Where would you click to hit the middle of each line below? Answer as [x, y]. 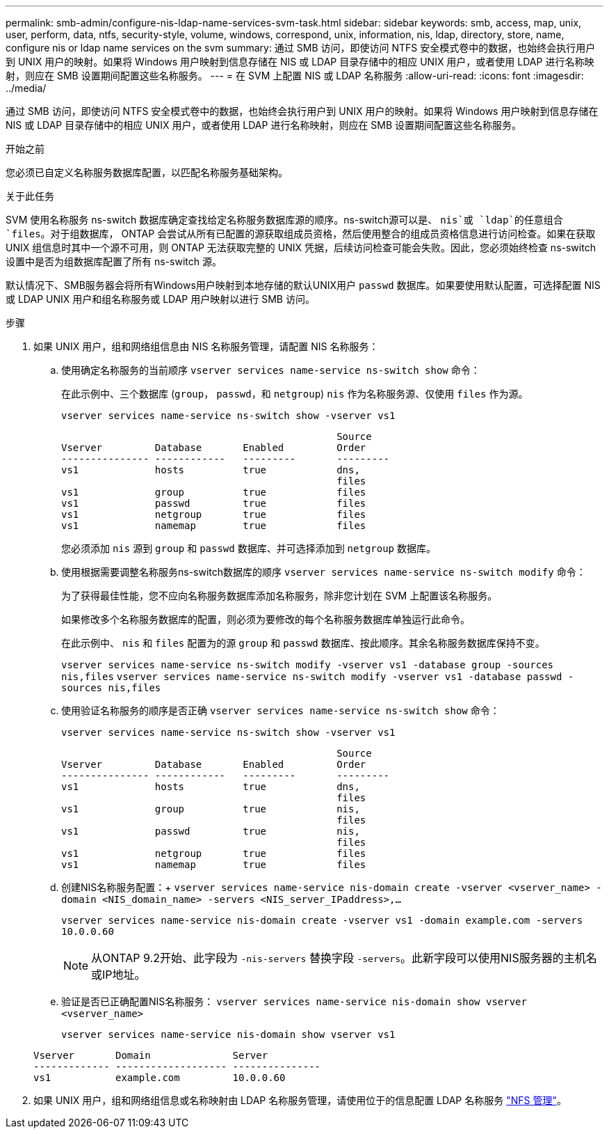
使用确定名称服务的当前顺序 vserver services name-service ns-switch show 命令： [271, 370]
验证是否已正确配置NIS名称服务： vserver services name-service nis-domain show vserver [294, 1001]
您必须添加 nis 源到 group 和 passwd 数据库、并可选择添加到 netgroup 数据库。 [249, 548]
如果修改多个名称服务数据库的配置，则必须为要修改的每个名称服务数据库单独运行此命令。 [266, 619]
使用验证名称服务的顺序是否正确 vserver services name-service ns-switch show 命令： [281, 710]
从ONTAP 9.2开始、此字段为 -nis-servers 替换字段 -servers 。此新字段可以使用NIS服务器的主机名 [344, 958]
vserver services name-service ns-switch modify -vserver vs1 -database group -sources [308, 665]
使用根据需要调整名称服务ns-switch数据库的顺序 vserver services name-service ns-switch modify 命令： [324, 572]
